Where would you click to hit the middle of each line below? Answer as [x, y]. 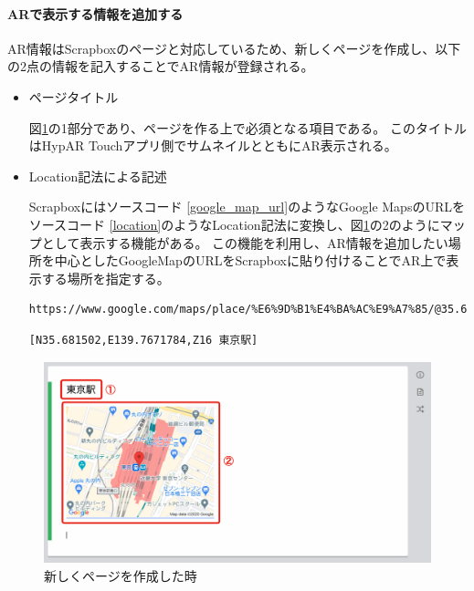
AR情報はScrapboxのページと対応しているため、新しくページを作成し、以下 [234, 48]
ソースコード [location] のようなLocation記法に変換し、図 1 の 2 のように [234, 224]
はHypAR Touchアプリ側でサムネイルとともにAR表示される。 [213, 145]
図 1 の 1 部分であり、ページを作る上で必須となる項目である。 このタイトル [248, 127]
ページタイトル [74, 96]
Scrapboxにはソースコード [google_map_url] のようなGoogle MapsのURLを [247, 207]
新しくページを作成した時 [121, 575]
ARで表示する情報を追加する [95, 13]
